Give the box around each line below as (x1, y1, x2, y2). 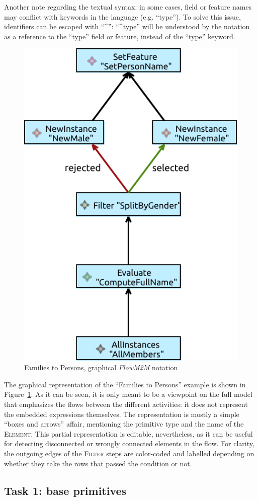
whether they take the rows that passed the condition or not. (4, 458, 192, 468)
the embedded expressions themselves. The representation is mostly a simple (4, 408, 239, 419)
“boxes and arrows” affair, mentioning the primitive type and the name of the (4, 419, 244, 429)
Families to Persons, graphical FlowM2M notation (24, 362, 178, 373)
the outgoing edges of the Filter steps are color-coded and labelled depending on (4, 448, 254, 458)
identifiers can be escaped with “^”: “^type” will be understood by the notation (4, 21, 250, 32)
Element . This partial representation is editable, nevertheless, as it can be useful (4, 428, 253, 439)
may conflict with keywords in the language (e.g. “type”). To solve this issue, (4, 11, 241, 22)
